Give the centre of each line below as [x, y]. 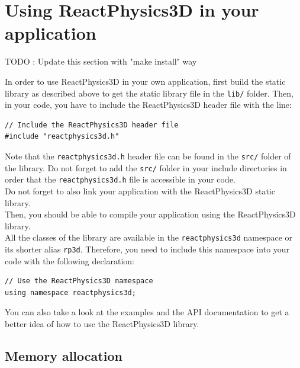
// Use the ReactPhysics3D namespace [79, 281]
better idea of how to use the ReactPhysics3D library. [102, 323]
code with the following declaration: [70, 260]
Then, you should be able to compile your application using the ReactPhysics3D [150, 214]
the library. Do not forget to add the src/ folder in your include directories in [146, 167]
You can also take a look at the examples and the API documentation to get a [147, 312]
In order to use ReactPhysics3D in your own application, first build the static [145, 81]
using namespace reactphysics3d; [70, 292]
